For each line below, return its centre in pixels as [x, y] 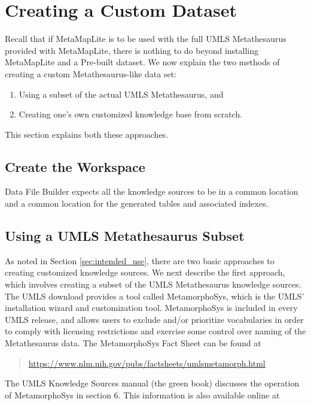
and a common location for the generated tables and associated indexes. [137, 203]
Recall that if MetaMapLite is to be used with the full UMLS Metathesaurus [146, 39]
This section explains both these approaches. [87, 134]
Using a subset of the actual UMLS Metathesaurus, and [121, 94]
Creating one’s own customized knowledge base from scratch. [131, 114]
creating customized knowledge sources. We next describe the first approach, [145, 272]
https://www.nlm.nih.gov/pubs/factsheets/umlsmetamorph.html [147, 363]
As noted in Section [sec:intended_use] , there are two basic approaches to [140, 260]
